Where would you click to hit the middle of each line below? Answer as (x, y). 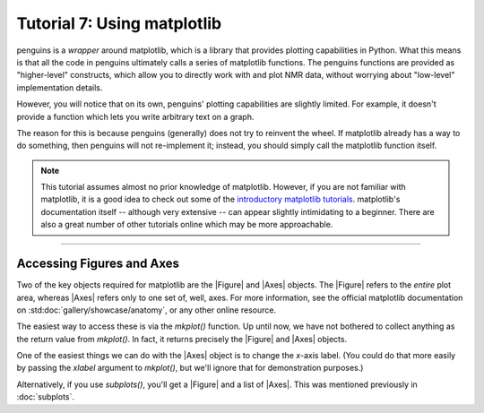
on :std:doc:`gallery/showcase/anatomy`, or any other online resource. (147, 310)
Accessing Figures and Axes (98, 264)
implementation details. (60, 87)
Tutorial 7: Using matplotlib (119, 23)
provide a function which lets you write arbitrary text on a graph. (135, 116)
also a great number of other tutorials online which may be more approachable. (187, 225)
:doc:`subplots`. (46, 397)
